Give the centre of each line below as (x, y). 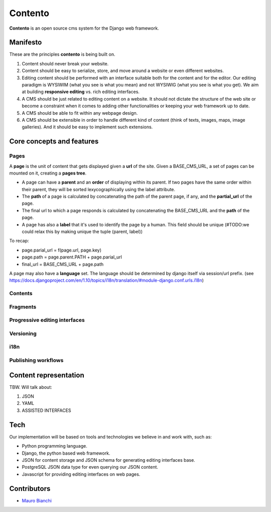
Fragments (23, 307)
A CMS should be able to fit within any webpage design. (80, 113)
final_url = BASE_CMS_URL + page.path (63, 264)
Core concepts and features (54, 142)
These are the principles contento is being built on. (62, 54)
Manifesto (26, 42)
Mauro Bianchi (37, 500)
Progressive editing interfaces (47, 320)
